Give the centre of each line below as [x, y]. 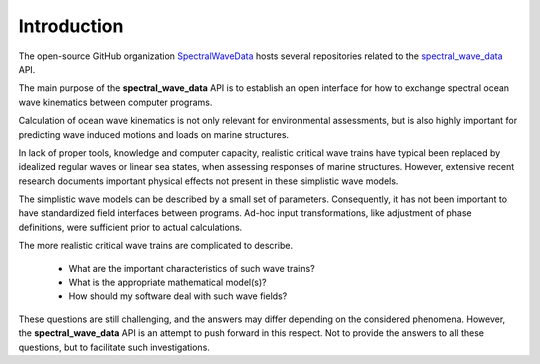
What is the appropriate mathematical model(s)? [167, 282]
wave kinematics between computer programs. [115, 102]
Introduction [71, 26]
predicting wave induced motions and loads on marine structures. [154, 134]
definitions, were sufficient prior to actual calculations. [130, 227]
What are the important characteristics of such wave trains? [191, 268]
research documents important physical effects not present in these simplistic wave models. [208, 181]
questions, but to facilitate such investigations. [114, 347]
